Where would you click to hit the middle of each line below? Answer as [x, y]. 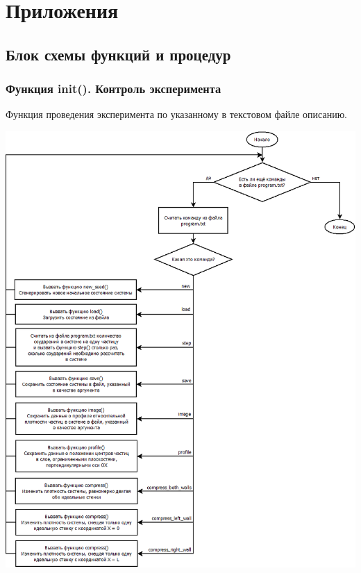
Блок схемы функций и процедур [118, 54]
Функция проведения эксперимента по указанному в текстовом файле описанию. [176, 114]
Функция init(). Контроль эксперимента [114, 89]
